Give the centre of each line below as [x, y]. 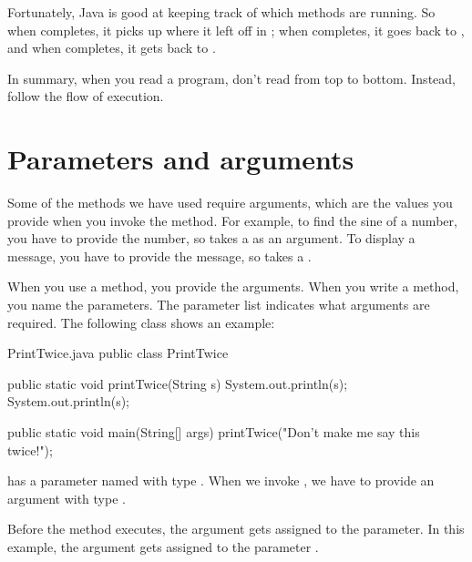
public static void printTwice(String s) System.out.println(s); [178, 383]
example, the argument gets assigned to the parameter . [163, 547]
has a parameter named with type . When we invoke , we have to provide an [221, 480]
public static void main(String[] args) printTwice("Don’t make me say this [214, 432]
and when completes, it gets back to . [112, 48]
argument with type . [67, 498]
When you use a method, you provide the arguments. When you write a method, [233, 286]
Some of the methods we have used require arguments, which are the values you [230, 203]
